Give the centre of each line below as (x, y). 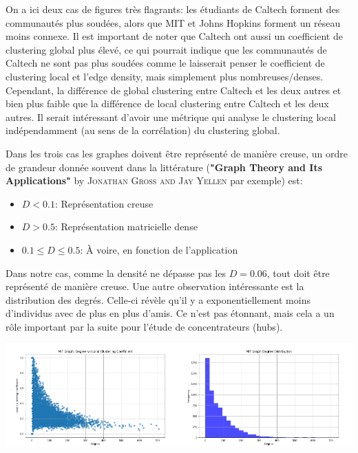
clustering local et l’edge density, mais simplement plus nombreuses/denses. (165, 76)
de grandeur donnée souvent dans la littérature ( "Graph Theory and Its (164, 167)
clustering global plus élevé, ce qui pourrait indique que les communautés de (166, 49)
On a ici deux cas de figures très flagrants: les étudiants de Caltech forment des (173, 9)
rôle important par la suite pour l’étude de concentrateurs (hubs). (144, 326)
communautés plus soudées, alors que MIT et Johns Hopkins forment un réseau (173, 22)
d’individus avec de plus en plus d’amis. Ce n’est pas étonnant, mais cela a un (170, 313)
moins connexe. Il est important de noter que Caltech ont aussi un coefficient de (174, 36)
